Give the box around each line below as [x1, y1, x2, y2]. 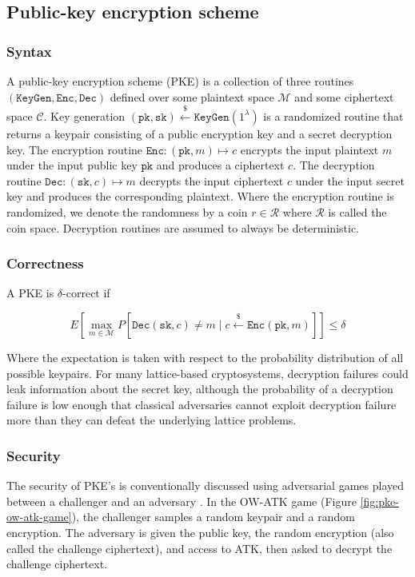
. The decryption [293, 157, 375, 173]
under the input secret [295, 172, 405, 189]
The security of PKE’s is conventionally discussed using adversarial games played [6, 477, 405, 494]
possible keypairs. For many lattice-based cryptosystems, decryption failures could [6, 364, 409, 381]
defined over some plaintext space [110, 88, 274, 105]
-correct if [62, 285, 110, 301]
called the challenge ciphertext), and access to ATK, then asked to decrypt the [6, 539, 393, 556]
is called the [328, 203, 387, 220]
